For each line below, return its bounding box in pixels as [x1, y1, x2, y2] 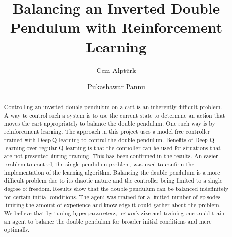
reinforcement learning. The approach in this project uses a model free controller [4, 127, 210, 136]
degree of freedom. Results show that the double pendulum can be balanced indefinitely [4, 185, 229, 193]
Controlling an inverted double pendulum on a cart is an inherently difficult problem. [4, 103, 222, 111]
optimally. [4, 225, 30, 234]
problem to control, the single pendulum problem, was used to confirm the [4, 160, 194, 168]
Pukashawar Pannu [87, 81, 145, 92]
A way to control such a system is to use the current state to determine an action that [4, 111, 225, 119]
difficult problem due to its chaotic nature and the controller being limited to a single [4, 176, 223, 185]
